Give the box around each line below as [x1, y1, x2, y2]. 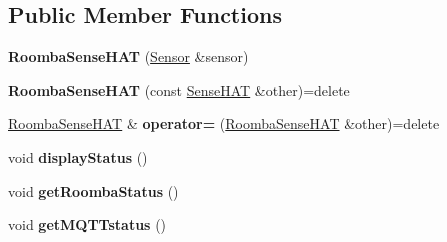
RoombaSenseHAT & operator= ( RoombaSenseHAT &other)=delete [8, 113, 440, 134]
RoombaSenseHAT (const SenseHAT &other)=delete [8, 79, 350, 100]
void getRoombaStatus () [8, 180, 179, 201]
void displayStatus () [8, 146, 148, 167]
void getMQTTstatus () [8, 214, 167, 235]
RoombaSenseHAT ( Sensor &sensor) [8, 46, 249, 67]
